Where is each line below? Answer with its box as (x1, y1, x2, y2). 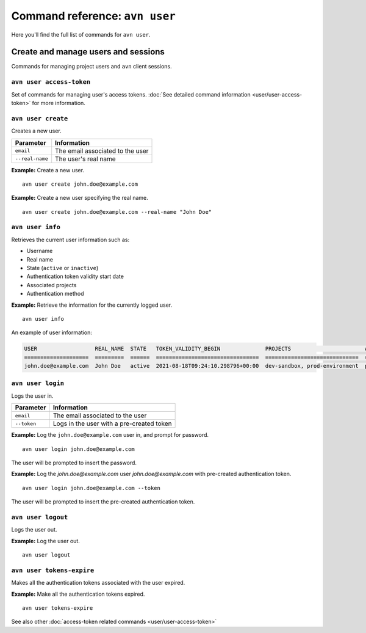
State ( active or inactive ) (26, 265, 99, 271)
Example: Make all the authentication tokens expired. (11, 590, 145, 598)
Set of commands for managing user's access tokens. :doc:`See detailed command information (11, 90, 251, 98)
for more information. (32, 99, 85, 106)
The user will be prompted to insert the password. (11, 459, 137, 467)
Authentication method (26, 290, 85, 298)
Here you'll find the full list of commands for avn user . (11, 31, 151, 38)
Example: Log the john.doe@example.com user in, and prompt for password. (11, 431, 209, 439)
